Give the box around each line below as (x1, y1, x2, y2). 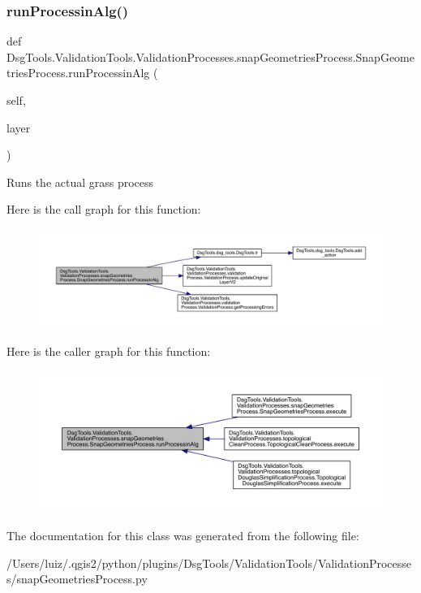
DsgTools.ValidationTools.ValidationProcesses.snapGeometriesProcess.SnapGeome (6, 48, 415, 65)
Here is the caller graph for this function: (6, 343, 211, 360)
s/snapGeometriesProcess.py (6, 570, 148, 587)
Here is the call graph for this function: (6, 201, 201, 218)
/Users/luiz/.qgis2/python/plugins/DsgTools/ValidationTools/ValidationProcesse (6, 554, 412, 571)
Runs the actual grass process (6, 173, 154, 190)
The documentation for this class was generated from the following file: (6, 527, 359, 544)
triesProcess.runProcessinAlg (6, 64, 150, 81)
